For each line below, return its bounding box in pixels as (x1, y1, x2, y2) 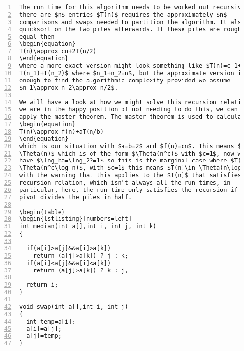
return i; (26, 281, 58, 289)
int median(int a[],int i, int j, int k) (19, 223, 157, 230)
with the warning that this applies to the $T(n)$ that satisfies (19, 172, 242, 179)
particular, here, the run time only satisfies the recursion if (19, 186, 238, 193)
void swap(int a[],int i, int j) (19, 303, 128, 310)
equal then (19, 33, 55, 40)
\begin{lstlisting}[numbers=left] (19, 216, 132, 223)
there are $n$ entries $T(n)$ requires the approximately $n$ (19, 11, 227, 18)
